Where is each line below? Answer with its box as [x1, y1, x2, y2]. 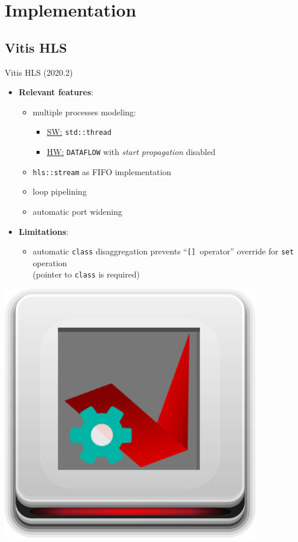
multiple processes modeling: [32, 105, 136, 118]
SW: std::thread [47, 125, 112, 138]
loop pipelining [32, 185, 87, 198]
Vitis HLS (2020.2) [5, 66, 73, 78]
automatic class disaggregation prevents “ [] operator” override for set [32, 245, 294, 257]
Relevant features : [18, 86, 94, 98]
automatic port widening [32, 205, 122, 217]
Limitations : [18, 225, 68, 237]
